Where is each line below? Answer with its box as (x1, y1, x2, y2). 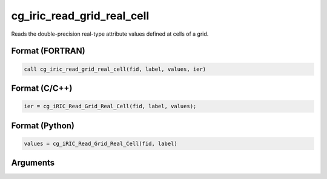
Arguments (11, 158, 55, 168)
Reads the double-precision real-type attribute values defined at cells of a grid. (11, 30, 209, 37)
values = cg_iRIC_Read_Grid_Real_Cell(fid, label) (24, 140, 178, 147)
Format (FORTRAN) (11, 46, 85, 56)
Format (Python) (11, 120, 75, 131)
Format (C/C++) (11, 83, 73, 93)
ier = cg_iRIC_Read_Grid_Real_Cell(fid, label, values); (24, 103, 197, 110)
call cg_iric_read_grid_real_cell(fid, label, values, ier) (24, 65, 206, 73)
